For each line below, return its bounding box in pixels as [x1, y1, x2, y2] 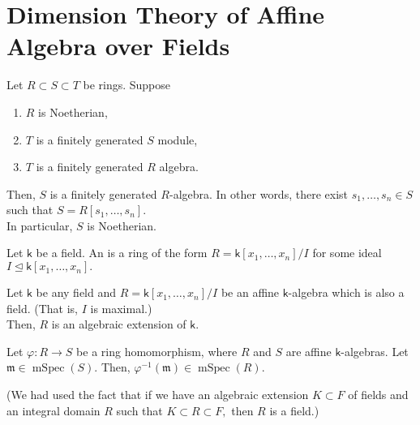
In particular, [6, 217, 73, 234]
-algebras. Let [341, 342, 409, 359]
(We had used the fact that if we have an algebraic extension [6, 386, 309, 403]
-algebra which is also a [288, 284, 405, 301]
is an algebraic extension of [51, 316, 186, 333]
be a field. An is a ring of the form [36, 244, 208, 261]
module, [157, 131, 198, 148]
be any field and [36, 284, 117, 301]
